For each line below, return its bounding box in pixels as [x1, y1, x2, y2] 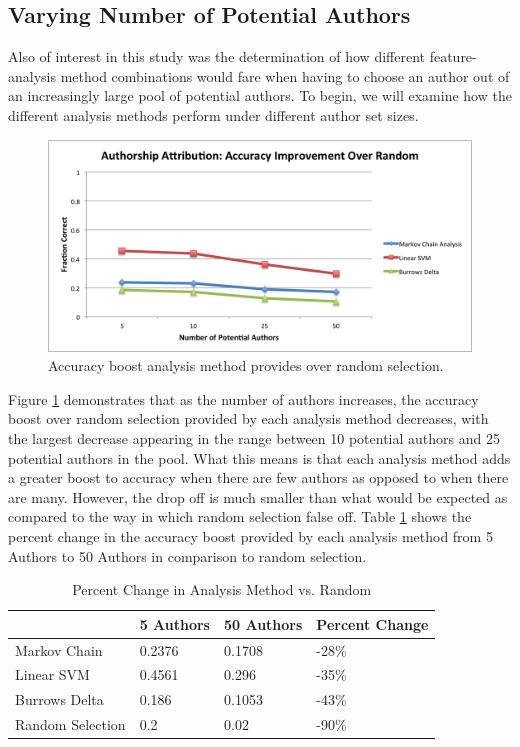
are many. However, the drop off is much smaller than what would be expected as [8, 486, 508, 507]
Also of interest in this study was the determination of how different [8, 46, 425, 67]
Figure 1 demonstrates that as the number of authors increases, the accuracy [8, 388, 479, 409]
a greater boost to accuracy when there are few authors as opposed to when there [8, 467, 509, 488]
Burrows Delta [15, 689, 104, 710]
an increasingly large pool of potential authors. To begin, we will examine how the [8, 85, 512, 106]
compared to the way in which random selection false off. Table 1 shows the [8, 506, 472, 527]
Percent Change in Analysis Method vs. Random [72, 579, 372, 600]
